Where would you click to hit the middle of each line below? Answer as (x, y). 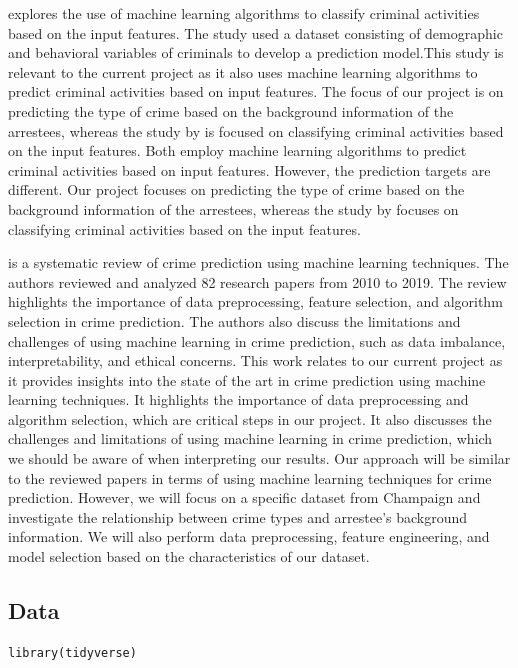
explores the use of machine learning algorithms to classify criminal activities (244, 13)
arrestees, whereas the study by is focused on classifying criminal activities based (256, 130)
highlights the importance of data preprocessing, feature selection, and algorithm (255, 301)
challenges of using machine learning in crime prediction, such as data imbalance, (257, 340)
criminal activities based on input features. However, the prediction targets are (249, 169)
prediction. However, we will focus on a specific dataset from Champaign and (244, 497)
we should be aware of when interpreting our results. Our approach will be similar (259, 458)
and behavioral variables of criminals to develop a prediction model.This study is (256, 52)
